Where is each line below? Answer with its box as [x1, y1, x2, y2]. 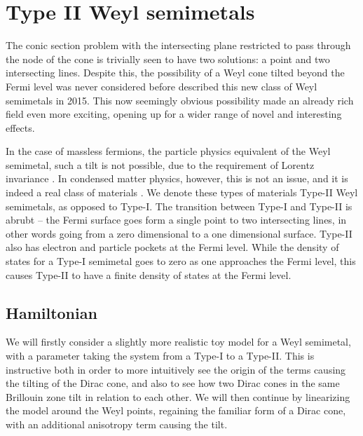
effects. [6, 120, 35, 135]
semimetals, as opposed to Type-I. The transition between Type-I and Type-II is [6, 198, 352, 213]
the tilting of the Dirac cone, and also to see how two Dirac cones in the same [6, 376, 340, 390]
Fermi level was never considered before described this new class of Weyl [6, 79, 317, 93]
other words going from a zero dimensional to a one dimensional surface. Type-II [6, 226, 352, 240]
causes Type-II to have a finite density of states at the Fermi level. [6, 267, 292, 282]
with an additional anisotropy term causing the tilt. [6, 416, 228, 431]
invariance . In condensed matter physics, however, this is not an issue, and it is [6, 171, 348, 186]
